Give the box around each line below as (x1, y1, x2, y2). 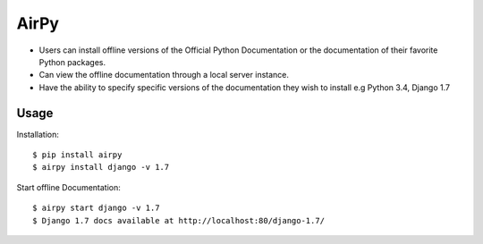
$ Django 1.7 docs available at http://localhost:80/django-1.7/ (32, 215, 326, 225)
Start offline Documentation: (16, 181, 121, 192)
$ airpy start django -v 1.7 (32, 203, 160, 214)
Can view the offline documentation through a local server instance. (38, 70, 290, 80)
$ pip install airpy (32, 150, 123, 160)
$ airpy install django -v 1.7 (32, 162, 170, 172)
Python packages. (38, 56, 106, 67)
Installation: (16, 129, 60, 139)
